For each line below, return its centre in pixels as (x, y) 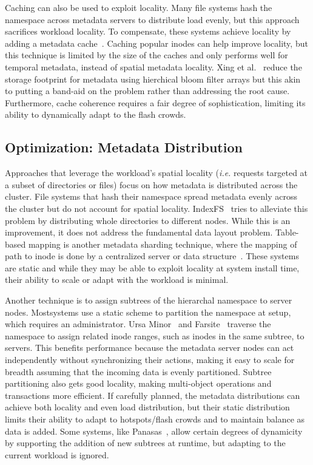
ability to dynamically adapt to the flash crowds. (96, 114)
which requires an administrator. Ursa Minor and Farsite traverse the (138, 324)
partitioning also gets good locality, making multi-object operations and (138, 383)
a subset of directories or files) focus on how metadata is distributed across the (151, 184)
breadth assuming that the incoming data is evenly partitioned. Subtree (138, 371)
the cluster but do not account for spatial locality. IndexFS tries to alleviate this (156, 208)
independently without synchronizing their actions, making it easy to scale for (150, 360)
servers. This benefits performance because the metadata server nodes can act (150, 348)
